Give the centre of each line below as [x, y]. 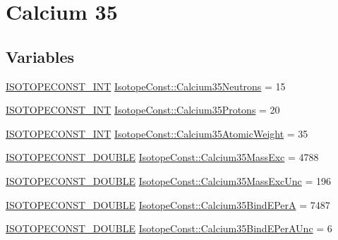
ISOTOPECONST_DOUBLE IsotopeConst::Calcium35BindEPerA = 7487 [168, 204]
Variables [40, 56]
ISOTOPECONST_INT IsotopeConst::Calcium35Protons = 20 [143, 110]
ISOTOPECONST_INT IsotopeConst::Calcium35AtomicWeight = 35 [157, 133]
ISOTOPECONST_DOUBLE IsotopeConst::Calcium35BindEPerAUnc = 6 [169, 228]
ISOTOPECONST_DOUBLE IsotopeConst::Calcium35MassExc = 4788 [162, 157]
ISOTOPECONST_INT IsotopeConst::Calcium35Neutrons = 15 [146, 86]
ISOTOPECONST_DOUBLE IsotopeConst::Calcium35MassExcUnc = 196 [168, 180]
